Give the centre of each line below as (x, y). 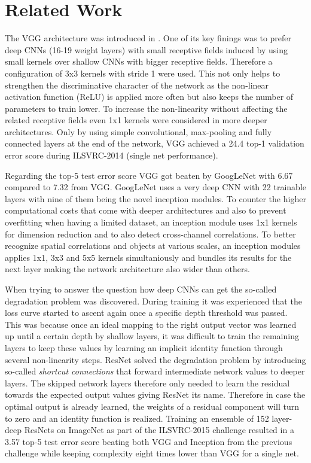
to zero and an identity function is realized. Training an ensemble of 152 (137, 418)
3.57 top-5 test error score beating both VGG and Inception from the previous (149, 441)
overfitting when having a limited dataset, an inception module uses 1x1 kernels (151, 222)
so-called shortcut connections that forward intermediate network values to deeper (155, 371)
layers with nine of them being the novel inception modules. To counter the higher (155, 198)
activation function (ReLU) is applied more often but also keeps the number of (149, 97)
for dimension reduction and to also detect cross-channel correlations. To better (150, 234)
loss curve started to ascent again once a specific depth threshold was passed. (146, 313)
